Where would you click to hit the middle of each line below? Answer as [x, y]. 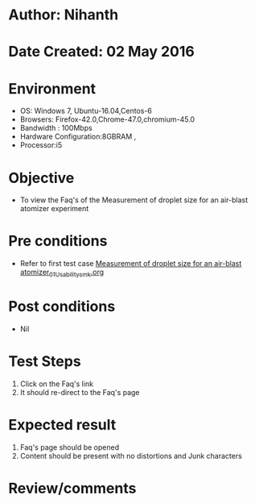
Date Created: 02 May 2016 [101, 52]
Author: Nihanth [64, 15]
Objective [41, 178]
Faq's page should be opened [69, 447]
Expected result [62, 425]
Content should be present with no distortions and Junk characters [131, 455]
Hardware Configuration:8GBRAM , [78, 137]
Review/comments [72, 488]
